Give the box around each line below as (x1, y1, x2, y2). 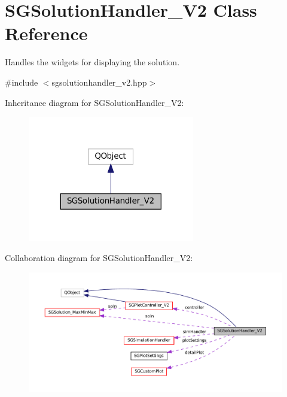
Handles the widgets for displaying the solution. (5, 56, 180, 68)
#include (5, 75, 38, 88)
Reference (5, 21, 88, 46)
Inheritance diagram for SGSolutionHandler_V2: (5, 96, 184, 108)
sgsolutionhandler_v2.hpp (51, 75, 147, 88)
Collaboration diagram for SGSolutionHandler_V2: (5, 251, 193, 264)
